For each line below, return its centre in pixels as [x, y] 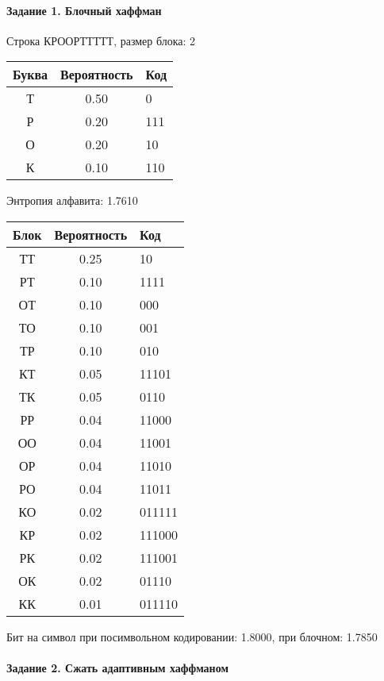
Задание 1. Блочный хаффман [84, 10]
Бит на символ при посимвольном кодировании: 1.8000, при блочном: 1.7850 [192, 636]
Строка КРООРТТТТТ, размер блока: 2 [101, 40]
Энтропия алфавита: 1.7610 [72, 200]
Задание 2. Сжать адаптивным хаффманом [117, 668]
